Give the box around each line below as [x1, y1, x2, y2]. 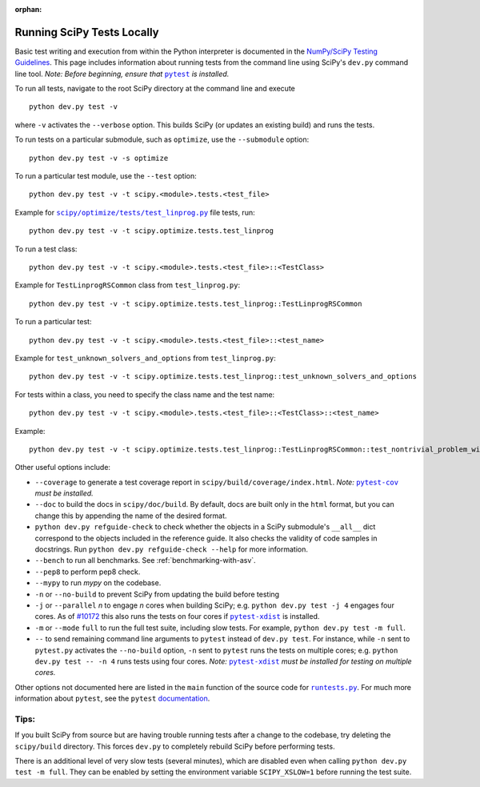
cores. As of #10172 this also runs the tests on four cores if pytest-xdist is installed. [34, 612, 320, 621]
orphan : [14, 5, 42, 14]
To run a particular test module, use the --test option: [14, 171, 198, 181]
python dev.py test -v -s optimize [29, 153, 169, 163]
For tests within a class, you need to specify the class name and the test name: [14, 389, 275, 400]
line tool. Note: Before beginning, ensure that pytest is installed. [14, 69, 230, 78]
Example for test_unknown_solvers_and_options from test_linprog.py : [14, 353, 276, 363]
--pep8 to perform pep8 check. [34, 567, 141, 576]
